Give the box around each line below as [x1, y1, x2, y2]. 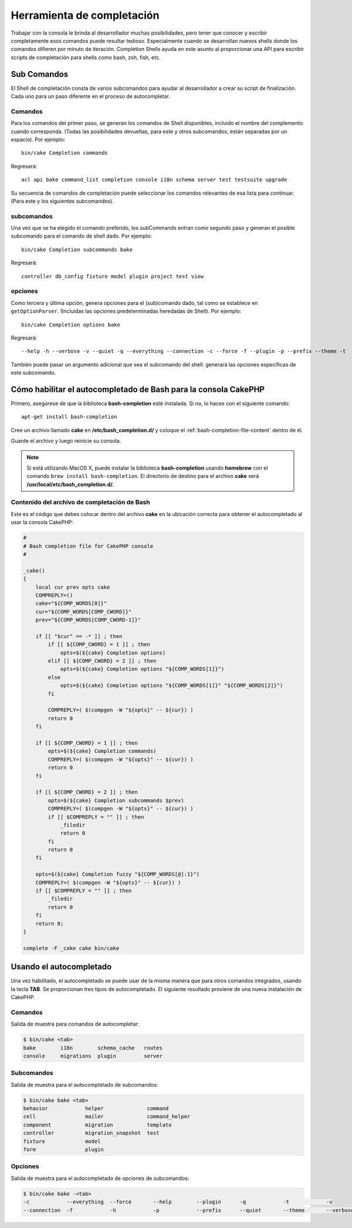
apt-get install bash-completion [21, 413, 117, 420]
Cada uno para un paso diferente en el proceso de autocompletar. [11, 93, 170, 100]
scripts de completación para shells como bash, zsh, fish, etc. [11, 53, 161, 61]
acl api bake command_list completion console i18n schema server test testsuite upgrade [21, 177, 287, 183]
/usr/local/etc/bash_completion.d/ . [26, 481, 114, 488]
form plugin [23, 1146, 104, 1153]
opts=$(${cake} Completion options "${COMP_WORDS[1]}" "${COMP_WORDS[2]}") [60, 682, 283, 689]
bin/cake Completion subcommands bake [21, 246, 133, 253]
